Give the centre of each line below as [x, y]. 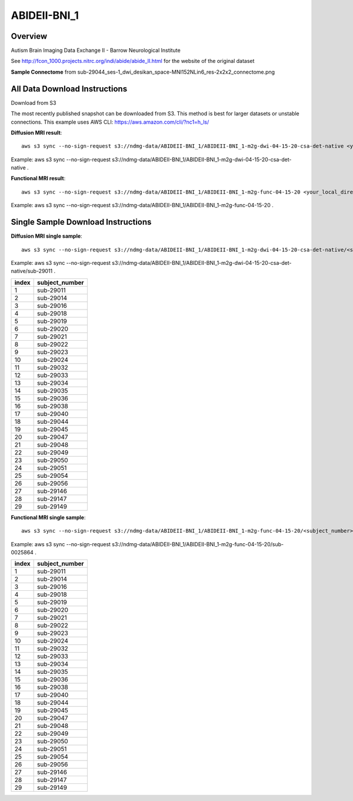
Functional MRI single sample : [48, 517]
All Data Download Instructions [69, 89]
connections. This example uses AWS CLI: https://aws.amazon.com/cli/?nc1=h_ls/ [110, 122]
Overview [29, 36]
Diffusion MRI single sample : [46, 236]
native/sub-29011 [32, 271]
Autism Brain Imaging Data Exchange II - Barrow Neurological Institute [96, 51]
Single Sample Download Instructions [81, 222]
